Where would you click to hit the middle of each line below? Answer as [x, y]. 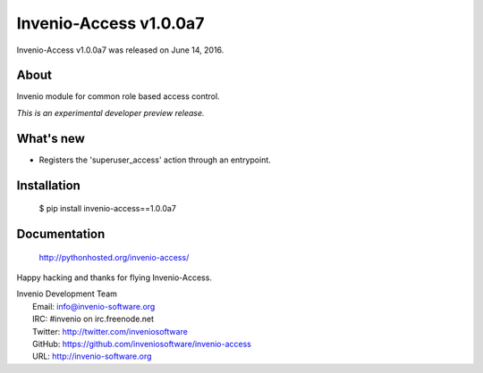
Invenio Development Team [67, 294]
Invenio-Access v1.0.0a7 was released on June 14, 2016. [120, 50]
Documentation [61, 233]
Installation [48, 185]
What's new [51, 138]
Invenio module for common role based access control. [118, 96]
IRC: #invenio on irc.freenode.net [93, 319]
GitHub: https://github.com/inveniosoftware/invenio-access [142, 344]
